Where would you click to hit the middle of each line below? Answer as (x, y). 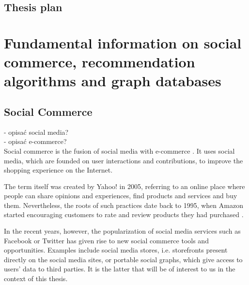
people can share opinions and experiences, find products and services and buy (121, 196)
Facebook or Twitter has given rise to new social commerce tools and (106, 240)
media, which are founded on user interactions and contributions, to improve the (124, 160)
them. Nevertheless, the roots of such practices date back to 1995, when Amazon (124, 205)
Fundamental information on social (123, 42)
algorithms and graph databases (113, 81)
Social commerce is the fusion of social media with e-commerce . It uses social (119, 150)
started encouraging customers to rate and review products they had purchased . (124, 214)
